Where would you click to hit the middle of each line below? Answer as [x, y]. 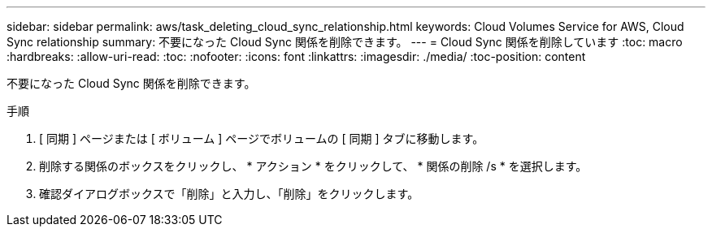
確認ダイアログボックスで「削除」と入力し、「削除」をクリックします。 [229, 194]
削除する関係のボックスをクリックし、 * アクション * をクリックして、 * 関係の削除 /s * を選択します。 [313, 166]
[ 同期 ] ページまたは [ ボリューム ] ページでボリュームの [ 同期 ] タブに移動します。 [262, 138]
